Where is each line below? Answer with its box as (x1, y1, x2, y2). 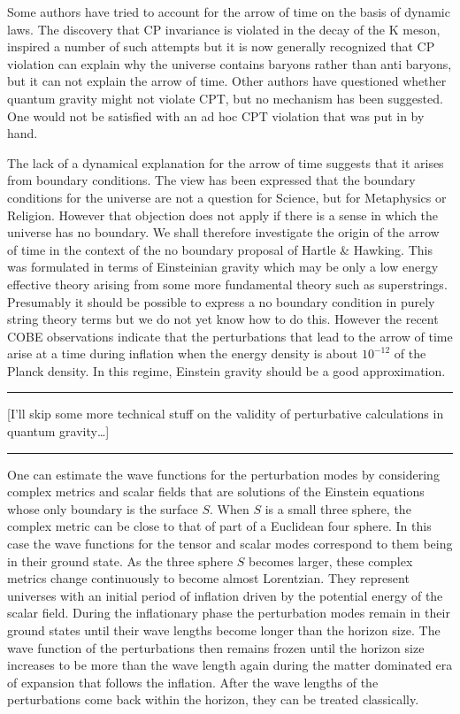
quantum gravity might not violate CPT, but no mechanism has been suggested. (7, 88, 443, 107)
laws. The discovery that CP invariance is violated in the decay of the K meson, (7, 19, 441, 38)
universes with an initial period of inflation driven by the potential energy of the (7, 586, 443, 604)
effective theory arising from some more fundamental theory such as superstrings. (7, 274, 448, 293)
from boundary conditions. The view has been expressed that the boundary (7, 171, 416, 189)
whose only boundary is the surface (7, 499, 198, 518)
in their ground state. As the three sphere (7, 551, 234, 570)
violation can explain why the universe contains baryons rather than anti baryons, (7, 54, 452, 73)
